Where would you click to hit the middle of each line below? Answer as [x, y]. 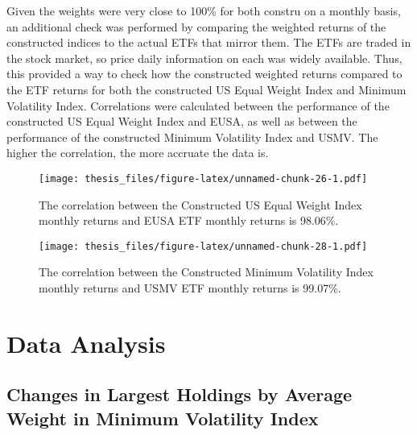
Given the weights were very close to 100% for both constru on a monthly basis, [204, 10]
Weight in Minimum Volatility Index [163, 418]
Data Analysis [86, 343]
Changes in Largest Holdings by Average [180, 394]
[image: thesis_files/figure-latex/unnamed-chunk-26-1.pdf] [203, 178]
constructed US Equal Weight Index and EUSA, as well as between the [182, 121]
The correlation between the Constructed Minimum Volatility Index [206, 272]
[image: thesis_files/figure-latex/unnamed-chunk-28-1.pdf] [203, 246]
